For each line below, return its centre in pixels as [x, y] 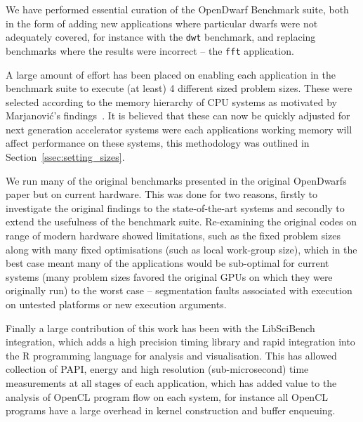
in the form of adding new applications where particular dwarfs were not [162, 23]
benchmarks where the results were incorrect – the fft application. [150, 50]
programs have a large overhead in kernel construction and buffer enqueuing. [171, 410]
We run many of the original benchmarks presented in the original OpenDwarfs [176, 180]
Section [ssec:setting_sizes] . [65, 157]
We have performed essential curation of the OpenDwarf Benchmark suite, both [177, 9]
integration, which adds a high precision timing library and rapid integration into [180, 342]
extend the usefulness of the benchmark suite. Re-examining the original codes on [181, 222]
